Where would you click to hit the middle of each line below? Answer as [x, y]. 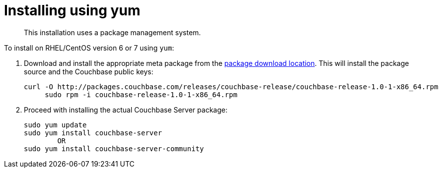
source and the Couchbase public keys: [89, 71]
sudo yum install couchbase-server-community [114, 148]
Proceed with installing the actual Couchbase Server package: [126, 110]
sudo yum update [55, 125]
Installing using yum [72, 10]
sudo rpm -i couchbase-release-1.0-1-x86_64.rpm [141, 94]
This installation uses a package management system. [112, 32]
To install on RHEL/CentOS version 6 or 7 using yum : [89, 48]
